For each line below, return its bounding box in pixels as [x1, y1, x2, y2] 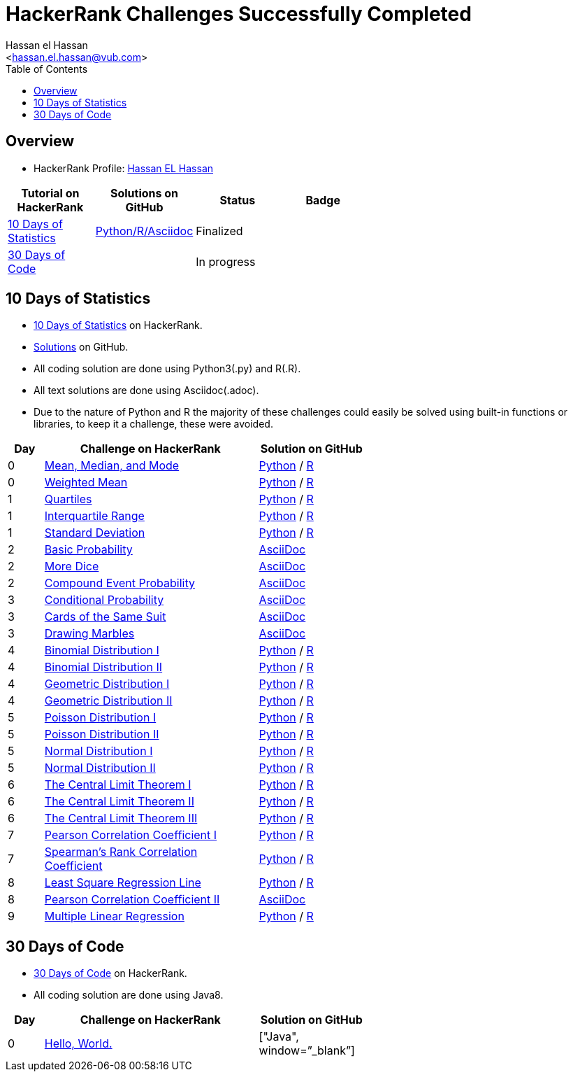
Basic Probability [44, 542, 133, 557]
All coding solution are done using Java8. [34, 989, 224, 1001]
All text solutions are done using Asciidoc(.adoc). [34, 384, 259, 397]
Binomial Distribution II [44, 660, 163, 675]
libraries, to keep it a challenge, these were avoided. [34, 418, 273, 430]
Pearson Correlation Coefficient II [44, 892, 220, 907]
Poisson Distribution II [44, 727, 159, 742]
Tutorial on [21, 185, 80, 200]
